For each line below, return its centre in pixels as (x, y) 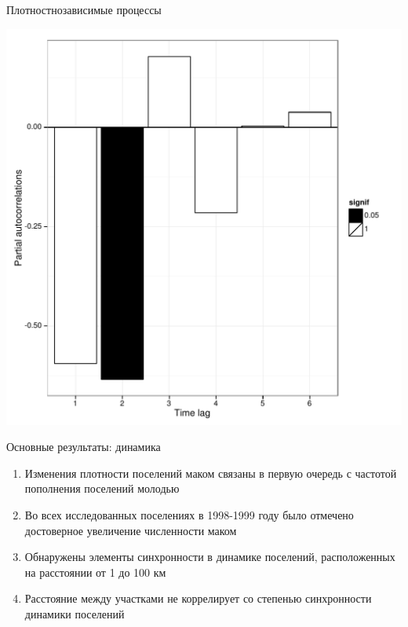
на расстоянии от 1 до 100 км (95, 572)
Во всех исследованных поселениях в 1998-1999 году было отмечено (189, 514)
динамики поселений (75, 613)
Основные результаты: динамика (84, 447)
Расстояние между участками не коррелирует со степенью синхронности (198, 598)
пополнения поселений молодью (102, 488)
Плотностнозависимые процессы (84, 9)
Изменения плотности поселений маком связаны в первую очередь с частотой (211, 473)
